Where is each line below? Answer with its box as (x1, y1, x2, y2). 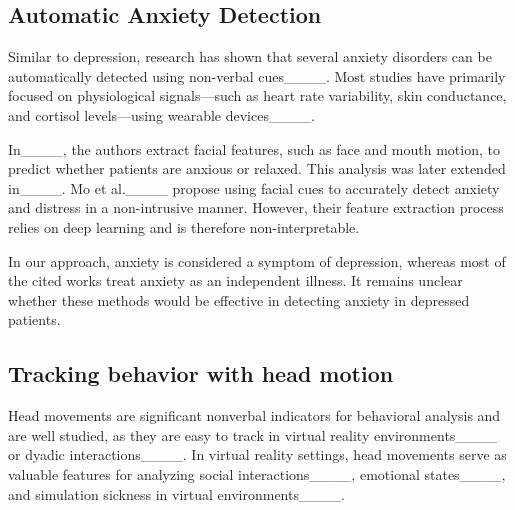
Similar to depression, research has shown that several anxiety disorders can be (8, 46, 492, 67)
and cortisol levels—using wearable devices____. (8, 104, 315, 125)
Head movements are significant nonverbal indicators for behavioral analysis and (8, 405, 501, 426)
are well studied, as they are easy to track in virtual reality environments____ (8, 424, 498, 445)
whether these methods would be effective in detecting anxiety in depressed (8, 289, 470, 310)
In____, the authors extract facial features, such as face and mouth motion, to (8, 138, 500, 159)
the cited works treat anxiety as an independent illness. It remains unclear (8, 270, 463, 291)
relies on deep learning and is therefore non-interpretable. (8, 216, 360, 237)
